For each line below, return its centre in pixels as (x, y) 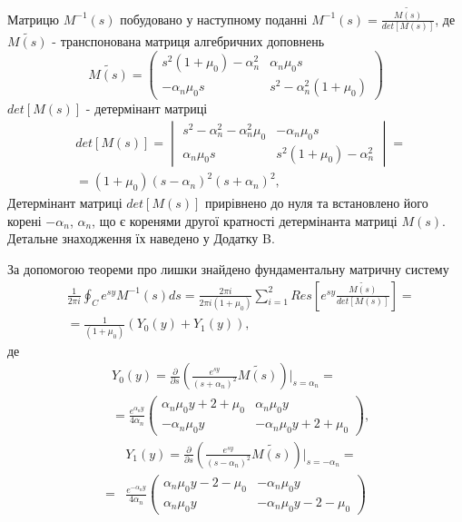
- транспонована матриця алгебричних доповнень (188, 41)
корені (25, 220)
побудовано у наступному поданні (214, 19)
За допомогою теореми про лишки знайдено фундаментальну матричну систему (228, 269)
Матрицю (34, 19)
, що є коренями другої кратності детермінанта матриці (245, 220)
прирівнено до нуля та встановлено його (317, 203)
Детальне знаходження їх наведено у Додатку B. (141, 238)
